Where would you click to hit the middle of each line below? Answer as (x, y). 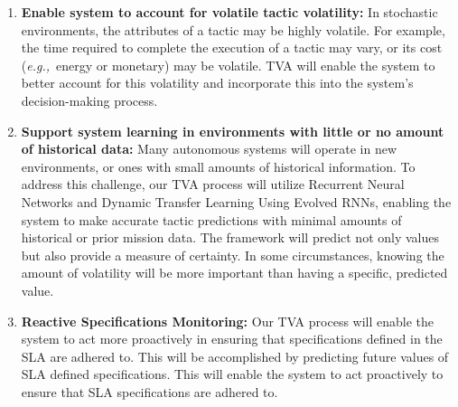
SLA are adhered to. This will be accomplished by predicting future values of (235, 356)
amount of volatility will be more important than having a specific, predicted (234, 273)
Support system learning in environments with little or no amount (233, 131)
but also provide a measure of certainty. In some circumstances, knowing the (233, 255)
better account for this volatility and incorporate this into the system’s (217, 83)
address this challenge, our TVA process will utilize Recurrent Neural (213, 184)
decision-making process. (89, 100)
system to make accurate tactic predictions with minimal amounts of (211, 219)
